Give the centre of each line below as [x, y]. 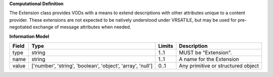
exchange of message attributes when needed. [82, 27]
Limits [166, 46]
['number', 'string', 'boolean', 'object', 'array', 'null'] [92, 65]
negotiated [21, 27]
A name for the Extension [209, 59]
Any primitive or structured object [219, 65]
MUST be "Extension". [205, 52]
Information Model [29, 36]
